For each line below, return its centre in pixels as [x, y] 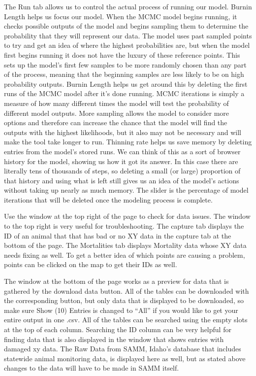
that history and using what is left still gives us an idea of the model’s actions [122, 180]
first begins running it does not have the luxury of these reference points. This [122, 54]
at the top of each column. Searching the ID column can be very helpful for [118, 329]
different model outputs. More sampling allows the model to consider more [117, 113]
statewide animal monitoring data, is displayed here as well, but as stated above [125, 358]
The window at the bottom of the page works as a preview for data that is [116, 281]
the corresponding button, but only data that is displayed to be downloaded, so [124, 300]
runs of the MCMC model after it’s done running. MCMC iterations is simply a [124, 93]
